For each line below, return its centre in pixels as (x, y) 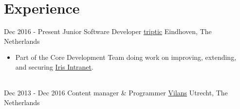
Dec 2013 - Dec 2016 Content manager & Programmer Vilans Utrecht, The (116, 93)
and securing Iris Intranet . (54, 66)
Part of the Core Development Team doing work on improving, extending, (126, 57)
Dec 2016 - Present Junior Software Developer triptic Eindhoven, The (108, 31)
